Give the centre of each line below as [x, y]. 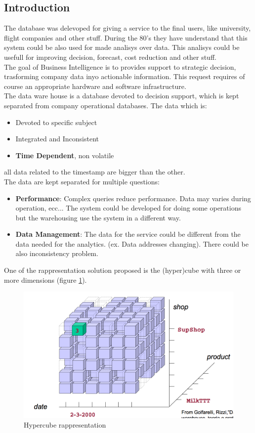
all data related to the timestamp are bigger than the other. [95, 172]
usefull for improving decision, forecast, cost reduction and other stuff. [110, 57]
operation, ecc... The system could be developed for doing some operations [128, 208]
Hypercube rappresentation [65, 425]
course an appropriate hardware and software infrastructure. [95, 86]
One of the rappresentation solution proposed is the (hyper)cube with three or [123, 270]
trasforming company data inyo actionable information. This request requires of [125, 76]
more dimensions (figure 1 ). [45, 280]
